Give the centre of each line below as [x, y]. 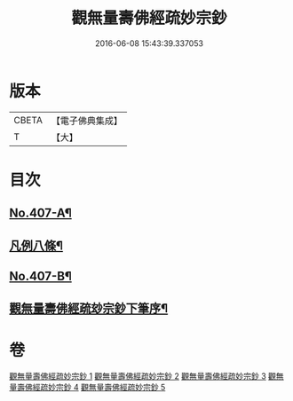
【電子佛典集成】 [87, 121]
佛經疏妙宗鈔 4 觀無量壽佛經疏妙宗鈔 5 [95, 388]
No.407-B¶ [41, 276]
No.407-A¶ [41, 213]
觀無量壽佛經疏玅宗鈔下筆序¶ [89, 308]
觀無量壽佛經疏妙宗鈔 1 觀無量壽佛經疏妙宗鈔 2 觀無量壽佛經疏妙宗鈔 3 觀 [143, 376]
